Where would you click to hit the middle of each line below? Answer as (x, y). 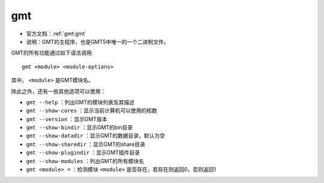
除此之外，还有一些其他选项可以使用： (58, 91)
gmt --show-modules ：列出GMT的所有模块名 (85, 161)
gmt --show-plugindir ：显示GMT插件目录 (83, 152)
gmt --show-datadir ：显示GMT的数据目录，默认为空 (95, 136)
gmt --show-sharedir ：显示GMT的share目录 (85, 144)
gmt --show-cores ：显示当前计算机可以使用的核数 (91, 110)
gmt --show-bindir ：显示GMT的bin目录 (79, 127)
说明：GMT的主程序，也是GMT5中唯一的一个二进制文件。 (97, 41)
